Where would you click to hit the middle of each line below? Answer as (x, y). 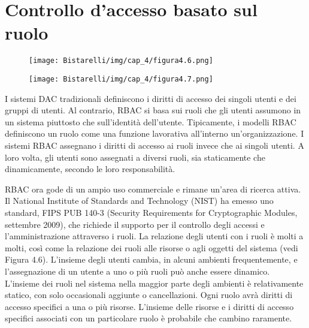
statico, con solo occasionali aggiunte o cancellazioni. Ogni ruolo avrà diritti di (149, 295)
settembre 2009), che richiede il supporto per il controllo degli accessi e (135, 224)
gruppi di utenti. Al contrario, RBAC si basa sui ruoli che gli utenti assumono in (153, 110)
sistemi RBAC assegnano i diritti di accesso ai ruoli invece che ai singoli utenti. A (154, 145)
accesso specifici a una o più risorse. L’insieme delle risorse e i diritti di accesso (149, 306)
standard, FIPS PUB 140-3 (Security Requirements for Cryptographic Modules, (151, 212)
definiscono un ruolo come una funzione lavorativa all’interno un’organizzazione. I (154, 133)
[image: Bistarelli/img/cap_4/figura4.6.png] (121, 61)
